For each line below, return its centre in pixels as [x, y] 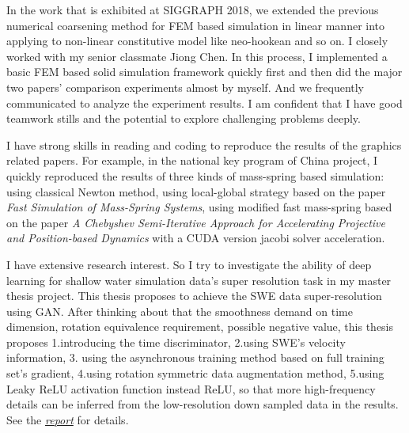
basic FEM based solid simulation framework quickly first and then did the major [204, 72]
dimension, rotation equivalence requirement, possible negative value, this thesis [200, 327]
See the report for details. [68, 419]
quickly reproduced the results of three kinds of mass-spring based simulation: [195, 175]
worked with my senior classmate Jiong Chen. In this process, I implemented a [197, 56]
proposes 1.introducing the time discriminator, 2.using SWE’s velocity [176, 342]
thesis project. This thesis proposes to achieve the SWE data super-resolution [194, 296]
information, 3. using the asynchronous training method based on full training [195, 357]
